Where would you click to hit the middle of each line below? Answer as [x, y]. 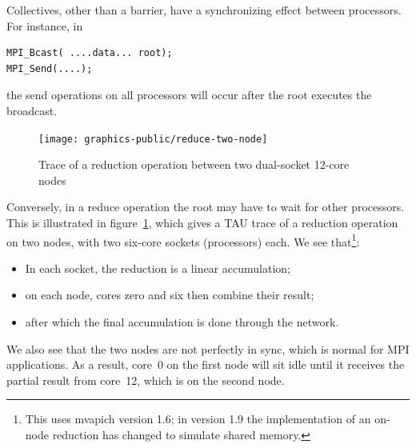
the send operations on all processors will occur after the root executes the [189, 95]
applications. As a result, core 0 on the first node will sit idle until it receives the [206, 364]
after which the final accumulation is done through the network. [182, 322]
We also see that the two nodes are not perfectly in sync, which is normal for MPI [208, 348]
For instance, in [45, 25]
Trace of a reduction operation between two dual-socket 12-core [194, 164]
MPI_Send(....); [50, 68]
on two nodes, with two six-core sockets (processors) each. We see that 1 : [183, 240]
